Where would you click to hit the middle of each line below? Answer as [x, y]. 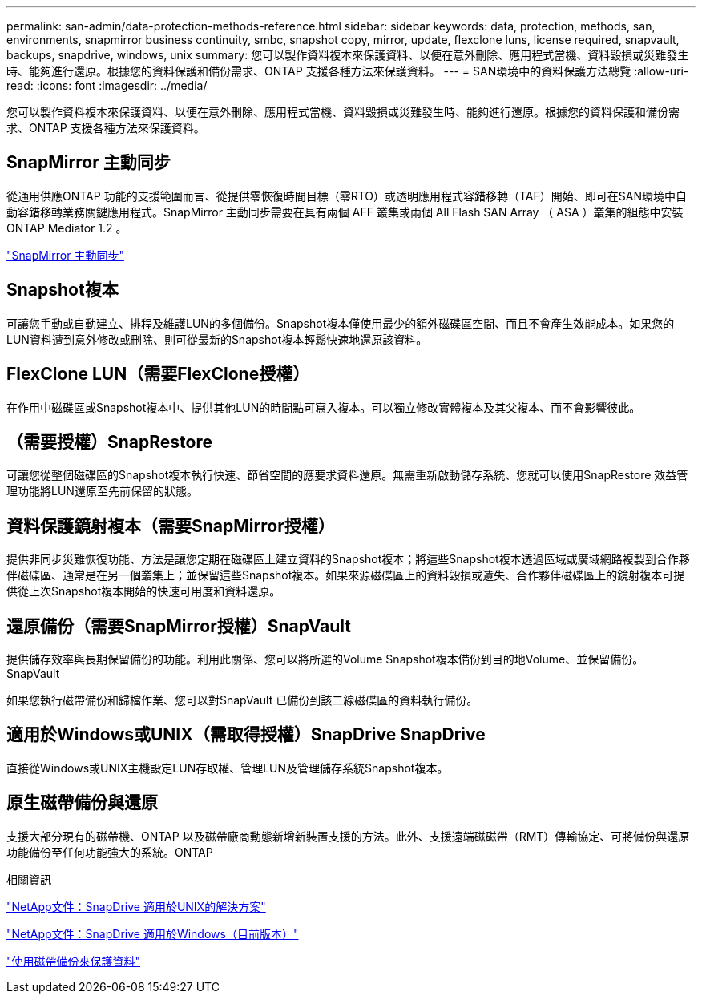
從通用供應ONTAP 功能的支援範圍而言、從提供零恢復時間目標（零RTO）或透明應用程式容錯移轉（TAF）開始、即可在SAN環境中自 [347, 196]
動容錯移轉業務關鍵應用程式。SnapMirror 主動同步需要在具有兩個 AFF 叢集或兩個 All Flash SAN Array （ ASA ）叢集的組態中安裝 [345, 212]
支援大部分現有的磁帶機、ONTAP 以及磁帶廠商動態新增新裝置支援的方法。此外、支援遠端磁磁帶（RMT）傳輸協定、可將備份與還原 [348, 836]
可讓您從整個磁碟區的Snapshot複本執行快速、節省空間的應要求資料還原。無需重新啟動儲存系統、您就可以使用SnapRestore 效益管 [347, 475]
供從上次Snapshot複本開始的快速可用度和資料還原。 [144, 591]
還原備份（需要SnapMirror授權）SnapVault [179, 626]
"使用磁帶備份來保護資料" [74, 961]
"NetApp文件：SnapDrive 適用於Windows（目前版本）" [153, 933]
